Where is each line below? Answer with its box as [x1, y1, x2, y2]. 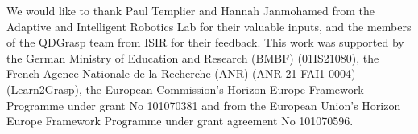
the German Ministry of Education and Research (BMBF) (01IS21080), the [6, 49, 379, 66]
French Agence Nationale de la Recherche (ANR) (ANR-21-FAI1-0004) [6, 65, 356, 82]
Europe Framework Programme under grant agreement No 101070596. [6, 112, 354, 129]
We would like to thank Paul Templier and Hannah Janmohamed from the [6, 2, 375, 18]
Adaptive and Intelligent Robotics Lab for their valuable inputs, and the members [6, 18, 412, 35]
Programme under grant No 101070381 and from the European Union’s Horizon [6, 96, 401, 113]
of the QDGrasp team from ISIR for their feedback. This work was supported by [6, 34, 404, 51]
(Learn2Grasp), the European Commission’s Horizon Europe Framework [6, 80, 364, 97]
